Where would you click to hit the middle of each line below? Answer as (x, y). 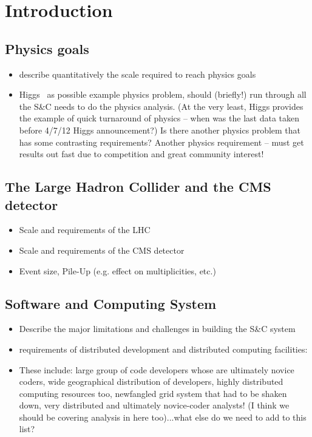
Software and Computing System (111, 303)
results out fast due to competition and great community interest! (141, 154)
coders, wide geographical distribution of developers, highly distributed (151, 381)
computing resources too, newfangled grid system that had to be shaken (153, 393)
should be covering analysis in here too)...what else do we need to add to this (163, 417)
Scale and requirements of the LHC (85, 230)
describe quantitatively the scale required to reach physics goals (137, 74)
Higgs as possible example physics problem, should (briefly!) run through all (163, 94)
